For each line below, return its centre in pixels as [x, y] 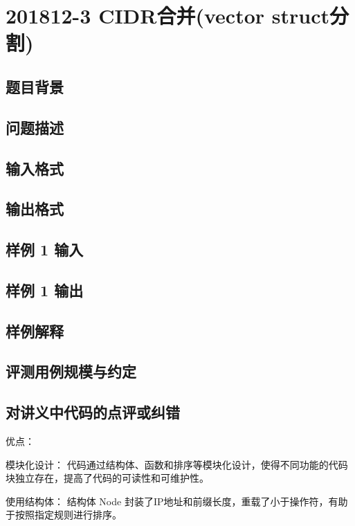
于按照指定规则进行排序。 [64, 515]
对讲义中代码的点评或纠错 [93, 412]
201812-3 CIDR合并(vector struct [167, 16]
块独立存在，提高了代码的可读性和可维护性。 [107, 478]
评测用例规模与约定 [71, 371]
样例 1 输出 [45, 290]
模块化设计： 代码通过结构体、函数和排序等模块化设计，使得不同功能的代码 [177, 464]
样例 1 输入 [45, 250]
